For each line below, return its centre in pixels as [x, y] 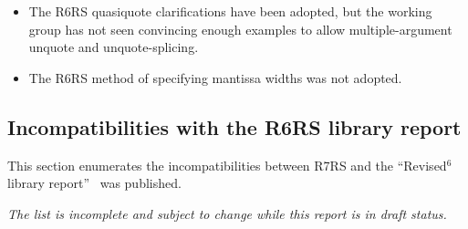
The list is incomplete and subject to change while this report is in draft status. [227, 213]
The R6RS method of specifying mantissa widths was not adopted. [215, 77]
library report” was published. [94, 183]
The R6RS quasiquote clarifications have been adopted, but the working [230, 11]
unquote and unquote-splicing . [114, 47]
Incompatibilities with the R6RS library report [234, 126]
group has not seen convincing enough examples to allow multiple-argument [240, 29]
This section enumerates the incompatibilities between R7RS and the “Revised [227, 165]
